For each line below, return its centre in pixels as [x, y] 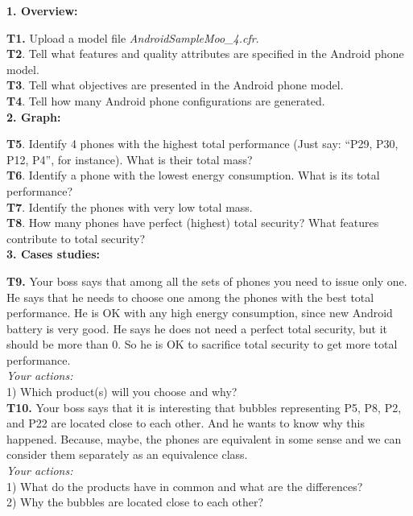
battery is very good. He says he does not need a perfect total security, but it [197, 328]
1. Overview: [42, 10]
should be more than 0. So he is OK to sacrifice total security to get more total [202, 344]
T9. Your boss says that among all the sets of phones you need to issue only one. [207, 281]
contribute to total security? [76, 238]
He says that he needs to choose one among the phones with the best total [190, 297]
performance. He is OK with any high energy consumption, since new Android [200, 313]
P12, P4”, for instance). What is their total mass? [130, 159]
